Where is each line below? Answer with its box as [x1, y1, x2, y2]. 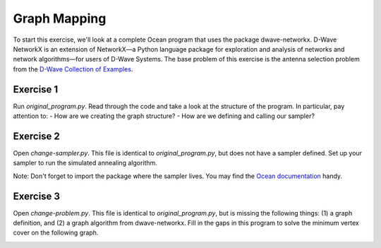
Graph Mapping [13, 11, 107, 26]
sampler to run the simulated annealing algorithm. [13, 159, 158, 167]
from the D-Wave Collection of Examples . [13, 64, 133, 73]
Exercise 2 [13, 130, 60, 142]
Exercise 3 [13, 190, 60, 202]
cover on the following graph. [13, 228, 99, 237]
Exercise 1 [13, 83, 59, 95]
